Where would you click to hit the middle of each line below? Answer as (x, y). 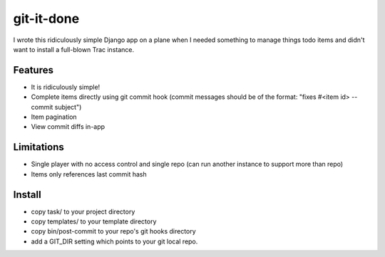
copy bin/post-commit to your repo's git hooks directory (113, 231)
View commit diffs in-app (68, 127)
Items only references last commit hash (89, 174)
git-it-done (46, 19)
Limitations (38, 147)
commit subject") (56, 107)
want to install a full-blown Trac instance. (74, 49)
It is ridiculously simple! (66, 87)
